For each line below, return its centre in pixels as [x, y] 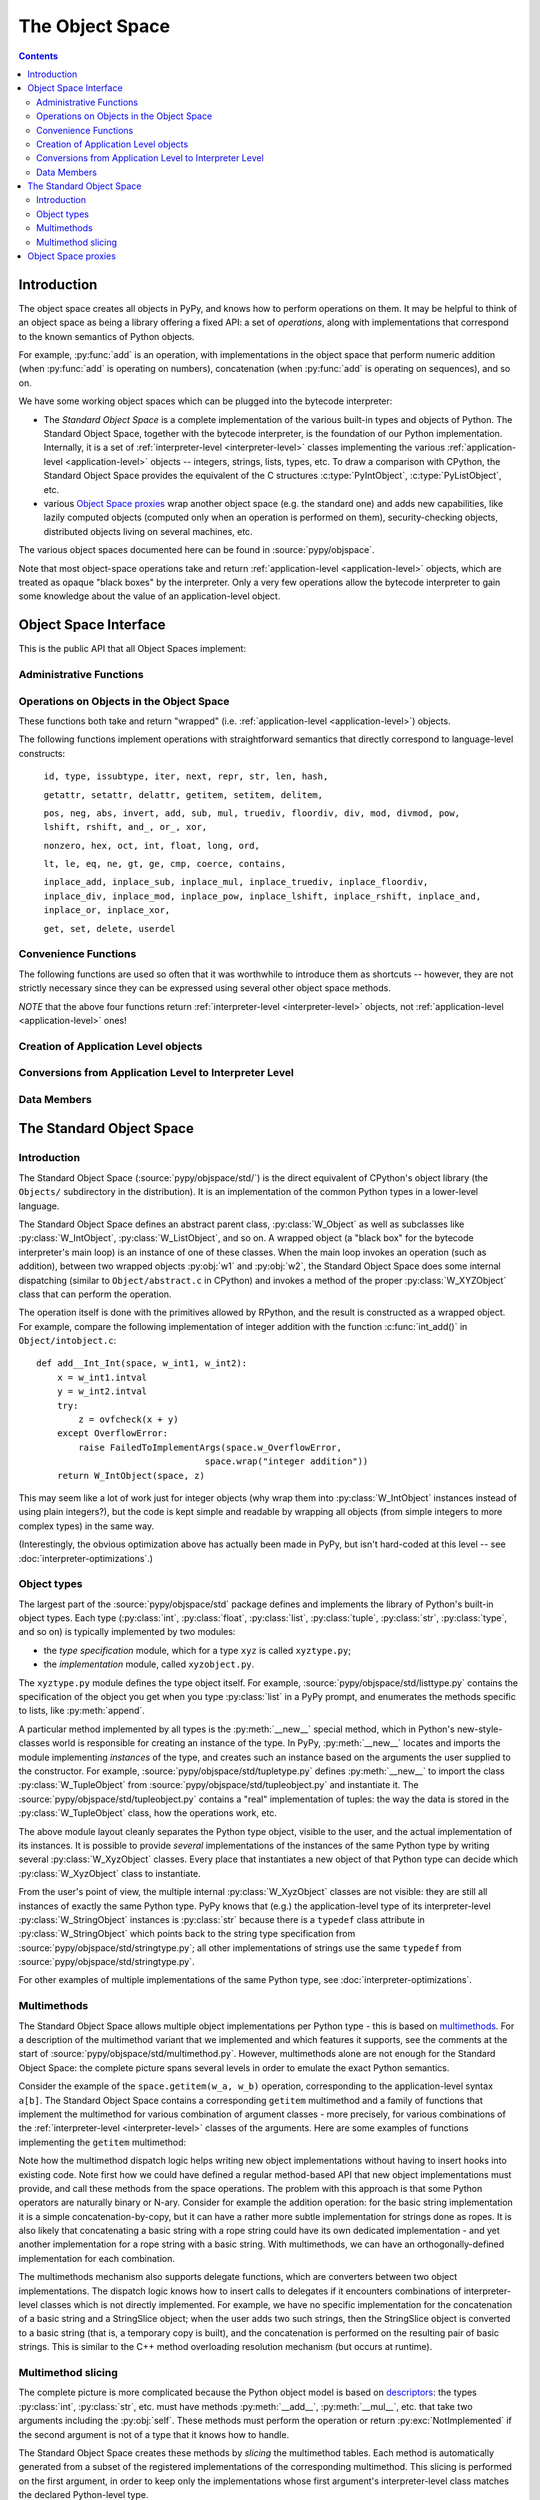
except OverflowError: [112, 1433]
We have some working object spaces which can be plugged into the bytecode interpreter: [205, 401]
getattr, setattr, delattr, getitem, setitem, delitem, [183, 794]
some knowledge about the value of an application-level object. [149, 596]
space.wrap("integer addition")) [286, 1461]
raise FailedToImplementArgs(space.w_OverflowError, [210, 1447]
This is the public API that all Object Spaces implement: [132, 649]
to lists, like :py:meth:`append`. [81, 1711]
